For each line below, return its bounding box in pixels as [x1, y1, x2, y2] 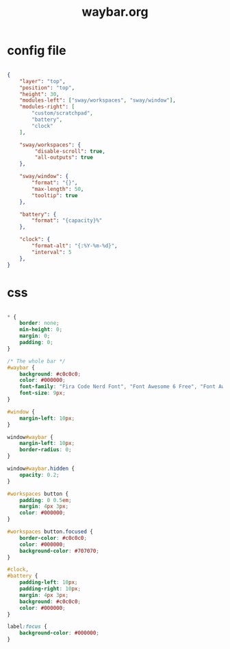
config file [7, 43, 66, 58]
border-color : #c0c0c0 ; [19, 534, 88, 541]
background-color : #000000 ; [19, 630, 99, 637]
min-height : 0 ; [19, 326, 63, 333]
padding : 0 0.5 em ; [19, 497, 72, 503]
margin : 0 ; [19, 332, 51, 340]
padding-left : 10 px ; [19, 579, 78, 586]
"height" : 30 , [19, 91, 60, 98]
